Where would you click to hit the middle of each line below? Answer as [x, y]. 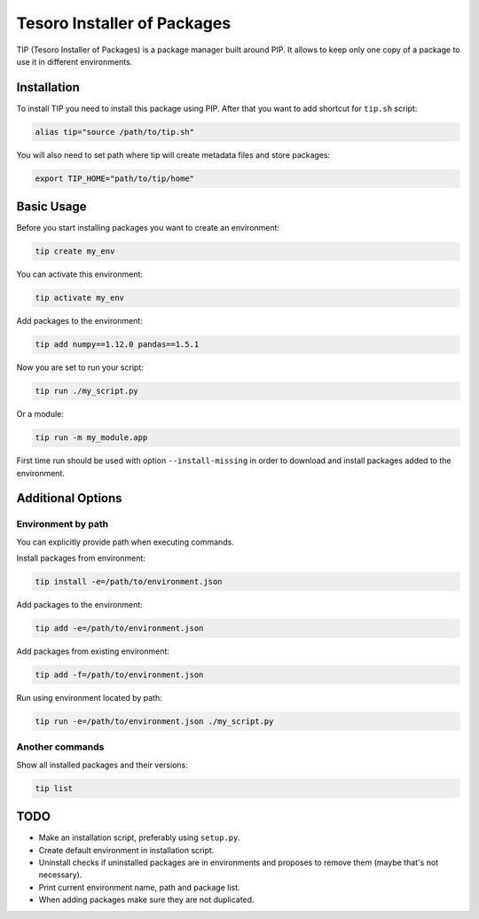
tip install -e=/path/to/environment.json [129, 582]
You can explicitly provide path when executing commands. [125, 542]
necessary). [60, 875]
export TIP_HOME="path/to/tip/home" [115, 178]
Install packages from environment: [81, 558]
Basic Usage [51, 207]
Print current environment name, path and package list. [139, 887]
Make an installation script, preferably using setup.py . [140, 837]
